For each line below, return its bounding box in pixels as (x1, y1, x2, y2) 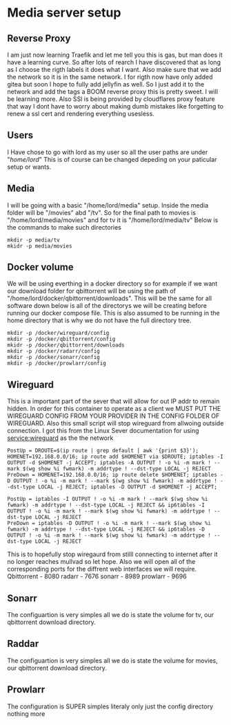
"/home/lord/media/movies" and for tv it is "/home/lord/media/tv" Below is (7, 216, 219, 224)
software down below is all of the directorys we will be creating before (7, 302, 207, 310)
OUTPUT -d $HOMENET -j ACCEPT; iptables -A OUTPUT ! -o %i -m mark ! (7, 459, 212, 466)
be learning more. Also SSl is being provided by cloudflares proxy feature (7, 95, 215, 103)
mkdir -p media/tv (7, 237, 60, 244)
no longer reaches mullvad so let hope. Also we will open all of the (7, 558, 196, 566)
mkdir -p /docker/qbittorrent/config (7, 336, 116, 343)
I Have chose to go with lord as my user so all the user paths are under (7, 147, 208, 156)
